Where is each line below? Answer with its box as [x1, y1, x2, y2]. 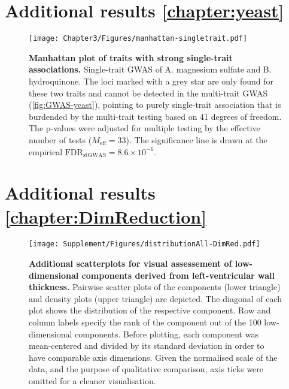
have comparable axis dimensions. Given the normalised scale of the [29, 351, 278, 363]
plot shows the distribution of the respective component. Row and [29, 304, 271, 316]
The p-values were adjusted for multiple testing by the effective [29, 122, 260, 134]
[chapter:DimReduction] [5, 204, 207, 228]
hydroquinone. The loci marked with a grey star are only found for [29, 74, 274, 87]
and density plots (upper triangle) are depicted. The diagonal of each [29, 292, 282, 304]
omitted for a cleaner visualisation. [29, 375, 156, 387]
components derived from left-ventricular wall [81, 269, 275, 281]
